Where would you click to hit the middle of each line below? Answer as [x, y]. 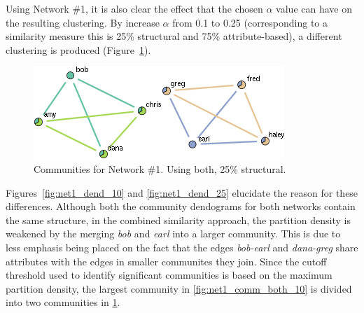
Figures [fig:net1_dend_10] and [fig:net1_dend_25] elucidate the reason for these [182, 192]
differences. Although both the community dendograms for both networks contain [181, 206]
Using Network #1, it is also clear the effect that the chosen [134, 8]
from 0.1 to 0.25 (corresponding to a [250, 22]
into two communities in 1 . [63, 302]
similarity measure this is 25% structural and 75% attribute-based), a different [174, 36]
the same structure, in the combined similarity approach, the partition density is [178, 220]
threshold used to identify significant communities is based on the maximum [169, 275]
